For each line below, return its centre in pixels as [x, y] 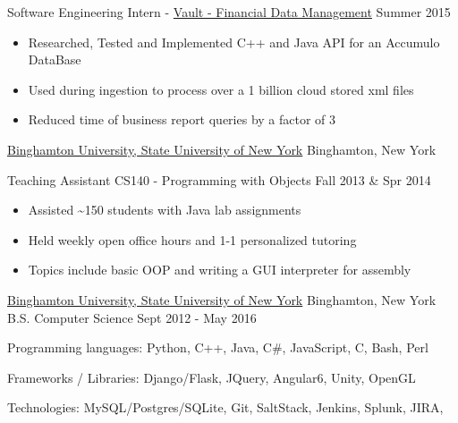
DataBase [55, 59]
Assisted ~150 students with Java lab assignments [165, 210]
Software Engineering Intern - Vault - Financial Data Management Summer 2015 [229, 12]
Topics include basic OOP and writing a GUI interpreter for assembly [220, 270]
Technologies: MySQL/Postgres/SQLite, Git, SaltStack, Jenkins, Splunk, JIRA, [225, 407]
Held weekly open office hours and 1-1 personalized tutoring [192, 239]
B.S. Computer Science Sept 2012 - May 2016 [132, 317]
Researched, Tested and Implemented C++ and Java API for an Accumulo [234, 42]
